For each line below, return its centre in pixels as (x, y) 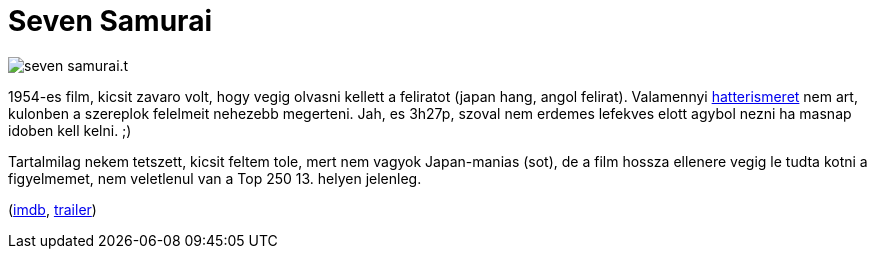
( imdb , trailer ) (52, 209)
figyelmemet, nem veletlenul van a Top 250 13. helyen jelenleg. (215, 178)
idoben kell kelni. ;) (70, 130)
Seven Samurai (110, 21)
